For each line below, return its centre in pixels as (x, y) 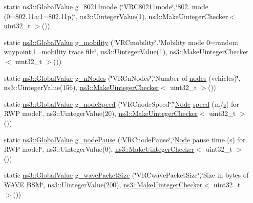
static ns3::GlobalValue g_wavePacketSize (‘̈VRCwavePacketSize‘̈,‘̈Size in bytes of (126, 175)
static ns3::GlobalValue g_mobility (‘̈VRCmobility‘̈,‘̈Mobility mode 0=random (121, 42)
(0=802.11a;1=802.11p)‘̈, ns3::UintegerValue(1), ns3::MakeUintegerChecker (116, 16)
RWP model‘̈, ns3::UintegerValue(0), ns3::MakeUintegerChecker (99, 149)
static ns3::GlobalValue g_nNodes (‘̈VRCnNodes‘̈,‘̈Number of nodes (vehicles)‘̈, (122, 78)
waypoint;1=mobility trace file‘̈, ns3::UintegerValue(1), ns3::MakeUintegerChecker (126, 52)
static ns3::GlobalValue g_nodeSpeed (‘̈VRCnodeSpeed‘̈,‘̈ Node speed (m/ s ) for (122, 103)
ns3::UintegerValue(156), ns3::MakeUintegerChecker (81, 87)
